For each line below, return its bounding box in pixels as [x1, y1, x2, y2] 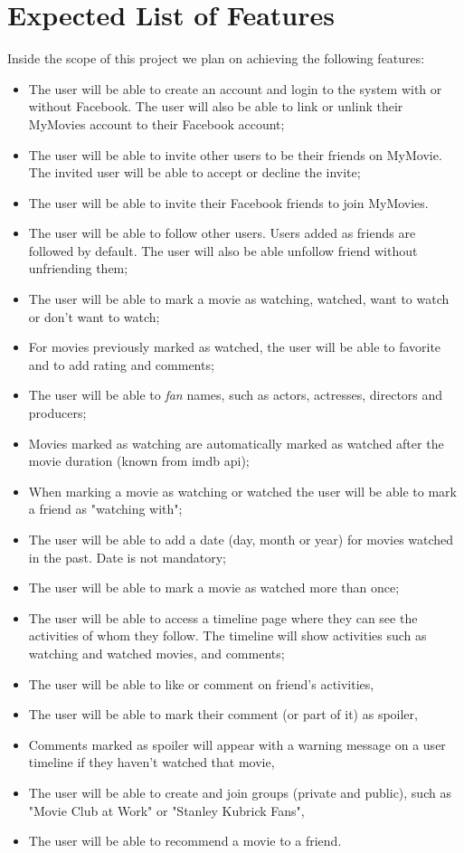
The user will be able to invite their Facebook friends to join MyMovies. [28, 193, 429, 212]
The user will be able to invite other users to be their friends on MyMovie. [28, 145, 442, 164]
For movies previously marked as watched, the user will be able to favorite [28, 337, 441, 356]
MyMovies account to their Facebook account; [28, 114, 285, 133]
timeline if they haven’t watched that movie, [28, 753, 275, 772]
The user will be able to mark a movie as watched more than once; [28, 578, 400, 597]
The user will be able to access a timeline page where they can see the [28, 608, 418, 627]
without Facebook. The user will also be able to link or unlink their [28, 97, 403, 116]
